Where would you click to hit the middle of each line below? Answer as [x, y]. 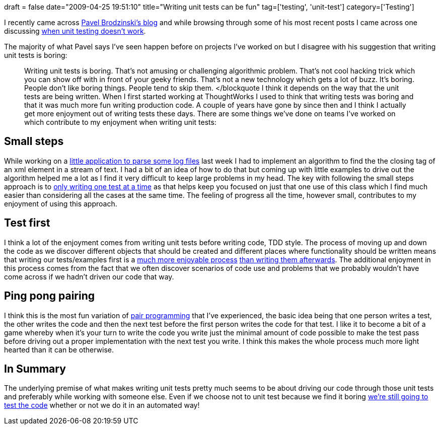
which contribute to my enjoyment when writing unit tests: [120, 122]
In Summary [35, 369]
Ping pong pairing [50, 296]
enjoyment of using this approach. [61, 203]
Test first [27, 223]
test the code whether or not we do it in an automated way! [102, 405]
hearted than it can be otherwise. [59, 349]
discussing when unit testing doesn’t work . [75, 31]
